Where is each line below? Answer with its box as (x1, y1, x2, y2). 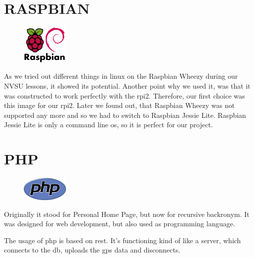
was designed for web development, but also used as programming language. (4, 218, 235, 229)
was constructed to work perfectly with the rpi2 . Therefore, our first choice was (4, 90, 245, 101)
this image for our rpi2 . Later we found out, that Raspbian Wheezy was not (4, 100, 235, 110)
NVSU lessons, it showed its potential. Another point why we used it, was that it (4, 80, 251, 91)
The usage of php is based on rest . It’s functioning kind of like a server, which (4, 235, 241, 245)
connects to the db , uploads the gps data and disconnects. (4, 245, 181, 255)
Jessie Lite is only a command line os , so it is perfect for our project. (4, 119, 213, 130)
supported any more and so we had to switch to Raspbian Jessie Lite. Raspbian (4, 109, 246, 120)
